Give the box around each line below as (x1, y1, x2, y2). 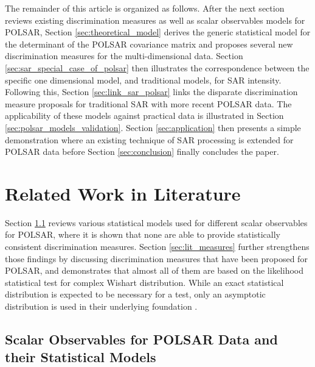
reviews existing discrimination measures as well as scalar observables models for (5, 13, 305, 26)
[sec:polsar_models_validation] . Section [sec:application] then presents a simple (5, 121, 301, 134)
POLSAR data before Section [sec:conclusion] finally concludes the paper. (5, 145, 279, 158)
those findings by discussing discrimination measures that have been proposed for (5, 252, 308, 265)
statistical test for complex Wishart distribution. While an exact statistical (5, 276, 284, 288)
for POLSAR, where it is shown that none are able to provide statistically (5, 228, 280, 241)
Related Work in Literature (5, 180, 241, 205)
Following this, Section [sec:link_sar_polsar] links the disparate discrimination (5, 85, 298, 98)
